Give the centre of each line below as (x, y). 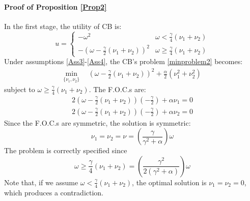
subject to (20, 89)
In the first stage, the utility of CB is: (63, 26)
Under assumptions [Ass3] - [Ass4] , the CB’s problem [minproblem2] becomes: (123, 61)
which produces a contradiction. (54, 192)
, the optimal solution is (169, 182)
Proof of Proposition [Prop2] (55, 6)
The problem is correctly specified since (66, 150)
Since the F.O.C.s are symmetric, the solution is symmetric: (98, 122)
